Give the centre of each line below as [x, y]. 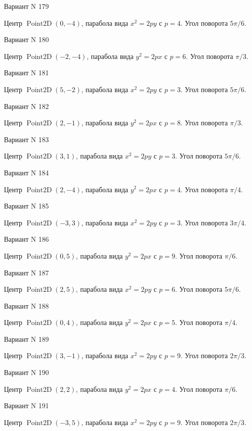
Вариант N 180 [26, 39]
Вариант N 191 [26, 405]
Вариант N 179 [26, 6]
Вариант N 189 [26, 339]
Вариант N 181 [26, 73]
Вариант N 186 [26, 239]
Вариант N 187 [26, 272]
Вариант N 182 [26, 106]
